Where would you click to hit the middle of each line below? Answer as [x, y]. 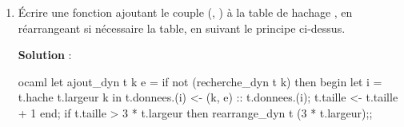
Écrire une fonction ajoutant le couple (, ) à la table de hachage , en [185, 12]
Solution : [45, 55]
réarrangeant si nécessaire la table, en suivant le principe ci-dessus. [182, 28]
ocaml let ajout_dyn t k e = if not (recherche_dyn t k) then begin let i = [200, 81]
